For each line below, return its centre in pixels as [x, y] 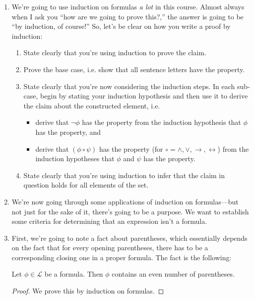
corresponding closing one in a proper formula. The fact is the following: [122, 257]
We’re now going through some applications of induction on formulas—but [125, 201]
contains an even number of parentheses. [173, 274]
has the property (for [131, 149]
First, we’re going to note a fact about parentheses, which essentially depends [129, 238]
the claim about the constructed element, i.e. [92, 105]
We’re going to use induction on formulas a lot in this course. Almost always [128, 6]
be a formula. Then [74, 274]
